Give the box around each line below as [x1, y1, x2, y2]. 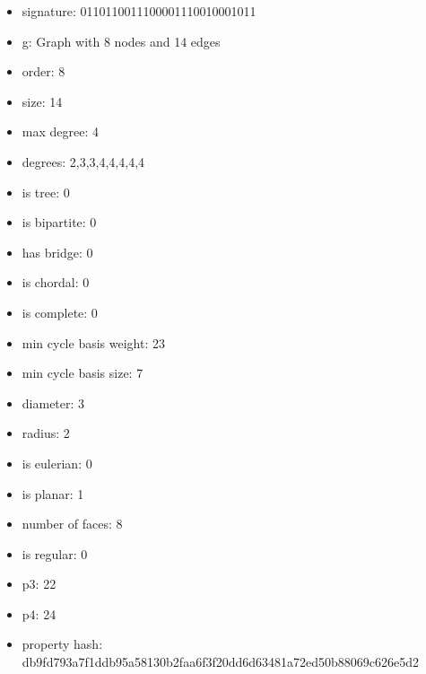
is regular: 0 [22, 544, 88, 563]
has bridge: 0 [22, 242, 93, 261]
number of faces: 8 [22, 514, 123, 533]
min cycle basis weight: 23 [22, 333, 165, 352]
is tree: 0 [22, 182, 70, 201]
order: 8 [22, 62, 65, 81]
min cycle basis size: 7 [22, 363, 143, 382]
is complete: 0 [22, 302, 98, 321]
